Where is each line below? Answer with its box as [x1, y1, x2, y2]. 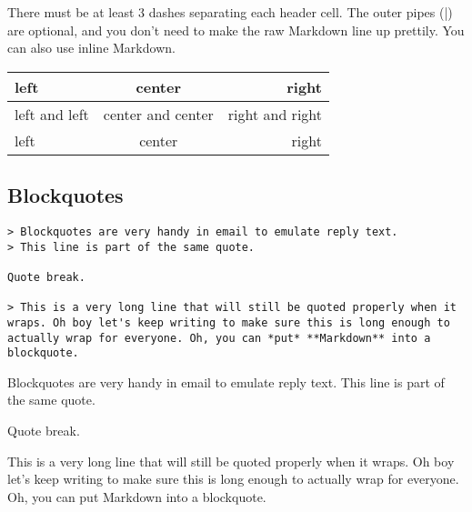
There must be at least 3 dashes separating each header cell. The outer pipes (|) [7, 3, 453, 21]
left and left [15, 103, 89, 125]
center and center [103, 103, 214, 125]
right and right [227, 103, 322, 125]
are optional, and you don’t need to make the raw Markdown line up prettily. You [7, 20, 465, 39]
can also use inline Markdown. [7, 38, 176, 57]
